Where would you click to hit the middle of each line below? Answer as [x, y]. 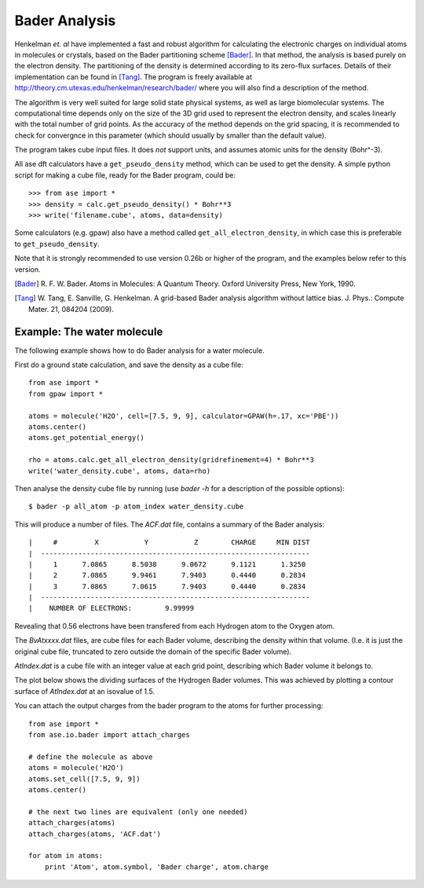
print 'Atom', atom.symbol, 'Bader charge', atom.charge [156, 867]
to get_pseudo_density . [57, 244]
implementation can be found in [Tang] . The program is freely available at [133, 77]
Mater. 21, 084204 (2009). [71, 309]
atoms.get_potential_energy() [87, 438]
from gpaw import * [66, 394]
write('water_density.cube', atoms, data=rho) [120, 471]
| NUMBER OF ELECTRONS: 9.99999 [111, 608]
